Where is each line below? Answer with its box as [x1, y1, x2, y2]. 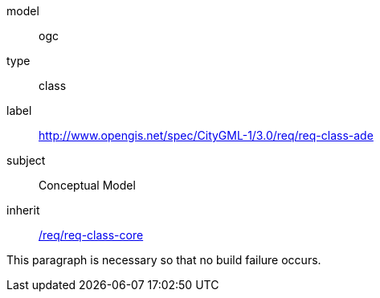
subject [6, 153, 46, 167]
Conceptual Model [39, 178, 136, 192]
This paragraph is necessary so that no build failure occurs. [6, 253, 321, 267]
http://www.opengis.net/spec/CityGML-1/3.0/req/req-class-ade [39, 129, 374, 142]
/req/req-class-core [39, 228, 144, 242]
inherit [6, 203, 40, 217]
